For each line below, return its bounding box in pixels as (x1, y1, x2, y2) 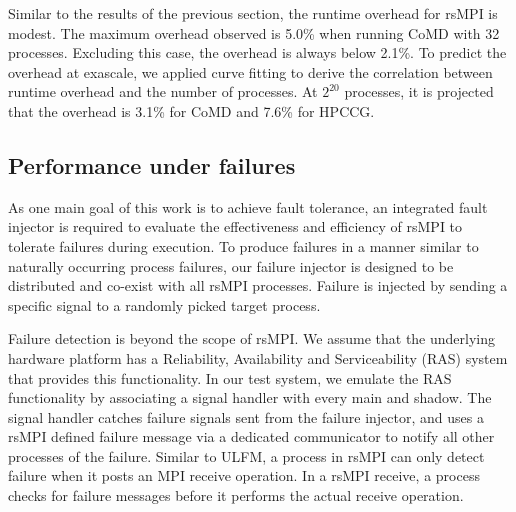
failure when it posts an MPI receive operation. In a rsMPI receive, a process (8, 465, 480, 486)
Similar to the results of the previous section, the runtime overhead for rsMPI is (8, 3, 498, 23)
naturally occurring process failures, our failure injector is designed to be (8, 255, 454, 276)
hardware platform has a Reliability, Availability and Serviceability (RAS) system (8, 347, 508, 368)
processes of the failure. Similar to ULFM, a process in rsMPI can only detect (8, 445, 485, 466)
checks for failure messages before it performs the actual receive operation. (8, 485, 464, 506)
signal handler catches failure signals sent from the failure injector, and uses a (8, 406, 484, 427)
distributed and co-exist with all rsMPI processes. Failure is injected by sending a (8, 275, 508, 296)
